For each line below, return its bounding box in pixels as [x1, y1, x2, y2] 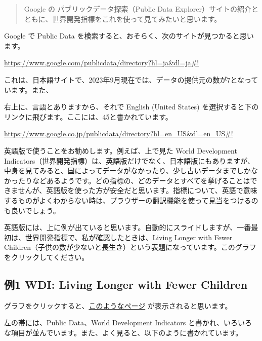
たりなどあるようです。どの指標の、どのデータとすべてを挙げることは [18, 175, 250, 185]
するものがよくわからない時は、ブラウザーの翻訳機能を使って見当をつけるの [4, 195, 258, 205]
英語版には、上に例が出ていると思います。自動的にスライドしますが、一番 [4, 222, 251, 233]
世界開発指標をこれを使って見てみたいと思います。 [52, 13, 222, 24]
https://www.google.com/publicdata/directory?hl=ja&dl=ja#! [4, 57, 199, 68]
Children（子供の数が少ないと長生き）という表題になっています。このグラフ [4, 242, 256, 252]
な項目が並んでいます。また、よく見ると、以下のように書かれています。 [4, 327, 243, 337]
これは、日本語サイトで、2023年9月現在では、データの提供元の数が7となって [4, 74, 258, 85]
